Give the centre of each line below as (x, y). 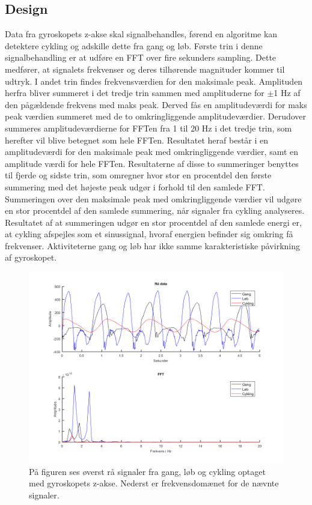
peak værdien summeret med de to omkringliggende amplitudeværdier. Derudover (156, 116)
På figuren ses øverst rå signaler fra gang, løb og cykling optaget (147, 471)
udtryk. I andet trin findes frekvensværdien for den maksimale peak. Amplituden (154, 81)
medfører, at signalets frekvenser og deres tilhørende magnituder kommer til (145, 69)
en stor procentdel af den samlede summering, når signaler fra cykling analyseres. (155, 210)
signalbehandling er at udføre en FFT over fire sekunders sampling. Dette (141, 57)
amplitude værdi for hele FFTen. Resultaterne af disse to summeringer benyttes (152, 163)
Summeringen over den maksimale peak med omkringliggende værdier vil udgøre (153, 198)
